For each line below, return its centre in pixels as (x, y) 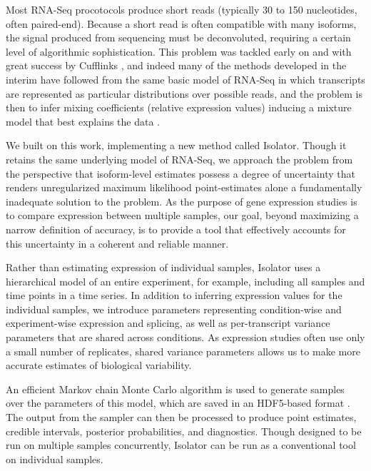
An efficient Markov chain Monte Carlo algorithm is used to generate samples (175, 389)
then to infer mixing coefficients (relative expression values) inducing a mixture (179, 107)
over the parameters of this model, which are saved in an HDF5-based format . (178, 403)
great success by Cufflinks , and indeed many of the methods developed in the (176, 65)
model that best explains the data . (83, 121)
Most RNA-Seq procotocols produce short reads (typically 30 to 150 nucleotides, (182, 9)
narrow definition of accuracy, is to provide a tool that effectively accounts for (176, 229)
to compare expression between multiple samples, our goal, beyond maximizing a (182, 215)
